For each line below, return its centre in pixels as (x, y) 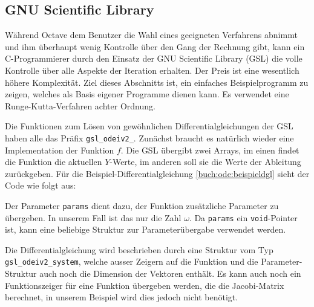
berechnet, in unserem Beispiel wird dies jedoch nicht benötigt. (122, 297)
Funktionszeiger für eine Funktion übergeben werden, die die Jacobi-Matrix (145, 285)
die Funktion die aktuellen (54, 162)
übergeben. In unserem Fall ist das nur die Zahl (93, 217)
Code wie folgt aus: (41, 185)
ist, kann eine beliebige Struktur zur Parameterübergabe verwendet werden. (146, 229)
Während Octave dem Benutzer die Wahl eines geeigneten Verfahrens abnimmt (151, 35)
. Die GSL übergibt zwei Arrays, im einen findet (210, 150)
